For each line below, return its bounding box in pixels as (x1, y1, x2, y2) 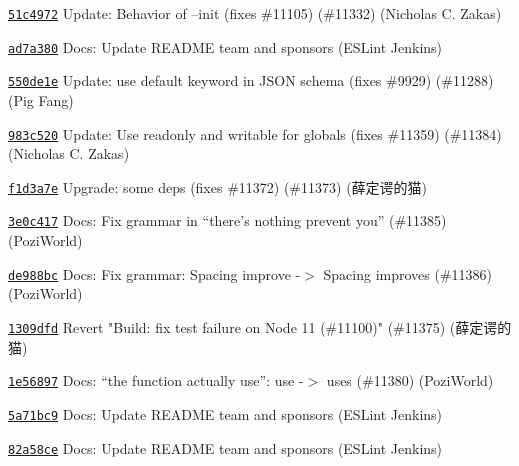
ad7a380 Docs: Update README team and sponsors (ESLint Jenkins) (8, 36, 443, 57)
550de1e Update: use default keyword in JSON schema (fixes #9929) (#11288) (8, 70, 494, 91)
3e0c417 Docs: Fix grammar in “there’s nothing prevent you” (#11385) (8, 210, 447, 231)
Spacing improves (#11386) (323, 263, 493, 284)
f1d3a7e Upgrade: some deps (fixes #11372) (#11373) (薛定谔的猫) (8, 176, 428, 197)
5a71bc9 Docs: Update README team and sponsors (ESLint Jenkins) (8, 403, 443, 424)
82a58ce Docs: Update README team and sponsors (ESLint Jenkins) (8, 437, 443, 458)
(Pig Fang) (8, 89, 74, 110)
